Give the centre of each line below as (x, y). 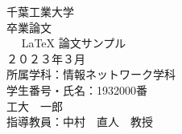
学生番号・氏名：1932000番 (77, 89)
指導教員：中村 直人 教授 (80, 122)
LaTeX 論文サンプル (74, 43)
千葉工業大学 (40, 11)
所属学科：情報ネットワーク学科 (91, 74)
